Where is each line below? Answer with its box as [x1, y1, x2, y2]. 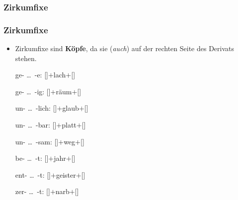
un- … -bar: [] [15, 120, 57, 130]
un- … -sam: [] [15, 136, 59, 146]
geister [56, 169, 76, 180]
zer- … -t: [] [15, 186, 50, 197]
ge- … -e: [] [15, 69, 48, 80]
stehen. [15, 53, 37, 63]
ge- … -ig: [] [15, 86, 51, 96]
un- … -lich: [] [15, 103, 57, 113]
